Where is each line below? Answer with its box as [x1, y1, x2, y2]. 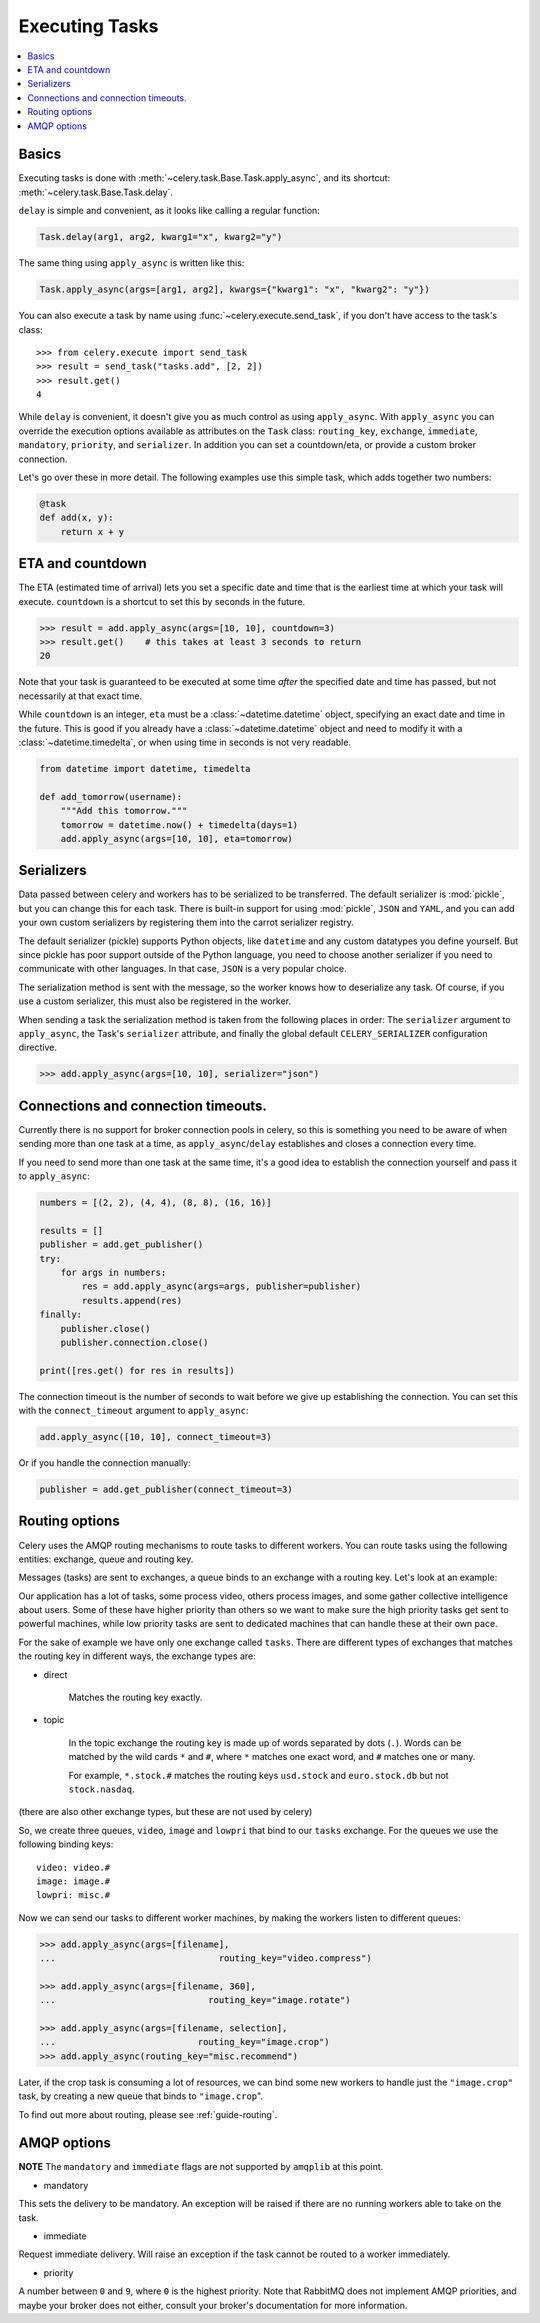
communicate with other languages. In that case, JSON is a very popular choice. [18, 963, 347, 975]
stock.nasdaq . [68, 1783, 135, 1795]
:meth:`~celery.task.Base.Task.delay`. [18, 186, 174, 198]
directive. [18, 1041, 57, 1054]
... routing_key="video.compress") [39, 1953, 372, 1964]
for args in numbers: [60, 1266, 167, 1278]
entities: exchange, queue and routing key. [18, 1553, 194, 1565]
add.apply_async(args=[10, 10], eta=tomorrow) [60, 833, 294, 844]
